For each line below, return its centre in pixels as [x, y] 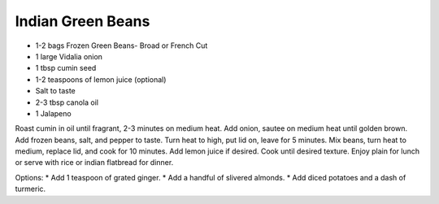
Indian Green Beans [83, 21]
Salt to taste [56, 91]
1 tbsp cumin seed [66, 68]
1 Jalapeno [54, 113]
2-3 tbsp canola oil [67, 102]
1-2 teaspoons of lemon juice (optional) [101, 79]
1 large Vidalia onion [69, 56]
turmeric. [30, 189]
